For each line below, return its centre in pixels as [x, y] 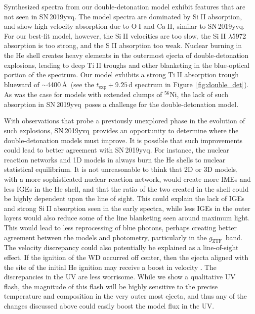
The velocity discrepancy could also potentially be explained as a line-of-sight [121, 247]
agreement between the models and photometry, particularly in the [106, 237]
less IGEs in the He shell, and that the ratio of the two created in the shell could [126, 188]
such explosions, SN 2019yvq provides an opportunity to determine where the [121, 130]
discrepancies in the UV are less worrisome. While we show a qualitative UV [120, 277]
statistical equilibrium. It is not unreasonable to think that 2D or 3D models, [121, 169]
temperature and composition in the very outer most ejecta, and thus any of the [126, 296]
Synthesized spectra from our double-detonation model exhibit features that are [125, 6]
